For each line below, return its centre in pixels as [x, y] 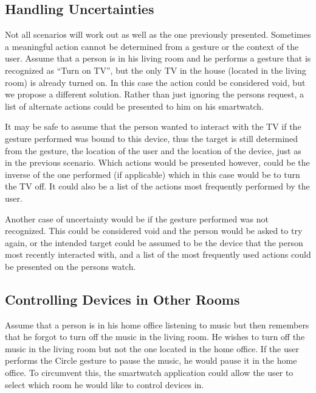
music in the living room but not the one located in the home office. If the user [152, 348]
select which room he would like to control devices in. [105, 384]
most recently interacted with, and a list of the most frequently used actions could [158, 254]
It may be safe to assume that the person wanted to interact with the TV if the [153, 126]
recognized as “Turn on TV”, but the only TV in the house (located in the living [156, 70]
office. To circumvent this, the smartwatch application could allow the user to [149, 373]
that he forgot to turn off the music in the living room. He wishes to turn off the [155, 337]
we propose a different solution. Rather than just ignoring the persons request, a [155, 94]
